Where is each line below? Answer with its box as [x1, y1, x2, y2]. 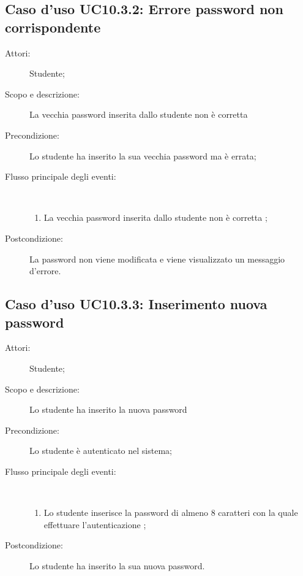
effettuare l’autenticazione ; [43, 518, 146, 531]
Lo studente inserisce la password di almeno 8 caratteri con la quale [43, 506, 298, 519]
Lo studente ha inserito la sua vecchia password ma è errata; [29, 149, 256, 162]
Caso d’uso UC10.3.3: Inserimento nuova [5, 294, 267, 313]
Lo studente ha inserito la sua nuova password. [29, 559, 205, 572]
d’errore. [29, 264, 61, 277]
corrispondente [5, 17, 101, 36]
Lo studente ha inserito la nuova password [29, 403, 187, 416]
